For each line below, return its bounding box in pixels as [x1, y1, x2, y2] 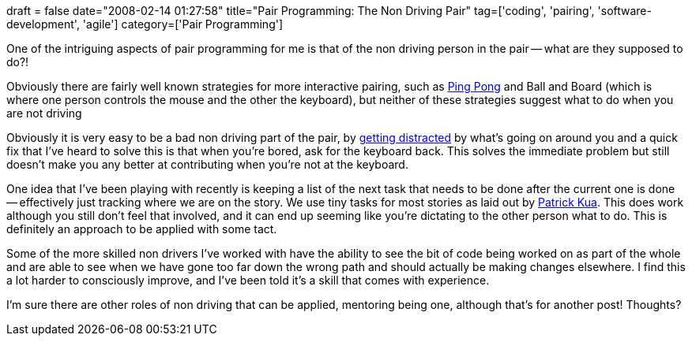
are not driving [6, 106, 82, 120]
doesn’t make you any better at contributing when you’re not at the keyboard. [6, 158, 408, 171]
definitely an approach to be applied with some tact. [6, 222, 277, 236]
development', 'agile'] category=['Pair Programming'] [6, 17, 284, 31]
